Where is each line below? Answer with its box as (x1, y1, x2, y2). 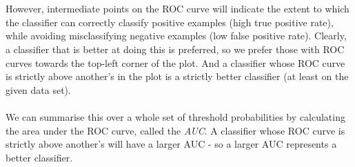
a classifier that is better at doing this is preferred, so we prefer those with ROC (6, 41, 345, 56)
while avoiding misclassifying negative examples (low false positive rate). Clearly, (6, 28, 347, 43)
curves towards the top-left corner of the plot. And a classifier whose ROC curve (6, 55, 345, 70)
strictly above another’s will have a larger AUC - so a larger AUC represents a (6, 137, 337, 151)
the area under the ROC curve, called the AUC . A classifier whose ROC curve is (6, 123, 345, 137)
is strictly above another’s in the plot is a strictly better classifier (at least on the (6, 69, 349, 83)
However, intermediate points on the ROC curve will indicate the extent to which (6, 1, 349, 16)
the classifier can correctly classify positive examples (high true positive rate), (6, 14, 334, 29)
